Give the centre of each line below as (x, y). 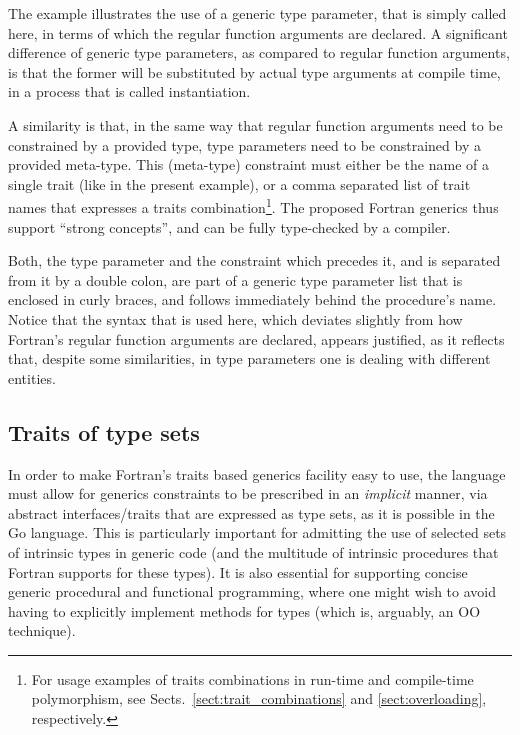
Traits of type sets (104, 431)
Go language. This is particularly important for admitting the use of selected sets (257, 532)
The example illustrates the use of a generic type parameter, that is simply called (257, 13)
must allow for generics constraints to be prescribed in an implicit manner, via (248, 493)
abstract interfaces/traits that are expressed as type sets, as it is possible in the (251, 512)
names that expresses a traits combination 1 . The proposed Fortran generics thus (253, 205)
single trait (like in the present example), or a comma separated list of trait (239, 183)
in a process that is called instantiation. (129, 91)
